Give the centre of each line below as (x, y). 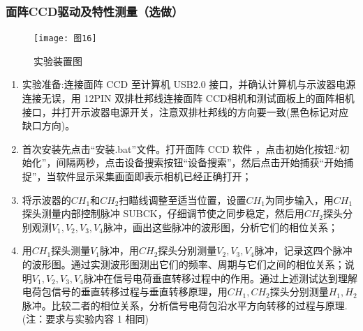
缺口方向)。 (49, 125)
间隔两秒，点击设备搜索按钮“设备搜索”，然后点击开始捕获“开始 (200, 162)
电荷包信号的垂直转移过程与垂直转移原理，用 (125, 292)
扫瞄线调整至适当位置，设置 (183, 199)
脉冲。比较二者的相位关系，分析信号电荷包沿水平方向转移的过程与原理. (185, 305)
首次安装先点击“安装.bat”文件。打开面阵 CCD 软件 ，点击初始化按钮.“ (181, 148)
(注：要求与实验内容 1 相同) (86, 319)
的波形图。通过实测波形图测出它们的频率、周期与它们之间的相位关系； (183, 264)
